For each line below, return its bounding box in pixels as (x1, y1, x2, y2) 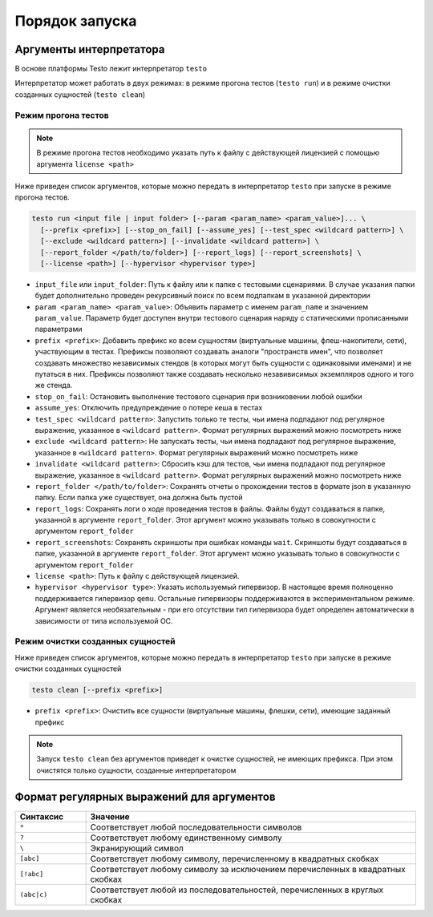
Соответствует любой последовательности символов (90, 822, 302, 833)
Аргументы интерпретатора (14, 42, 165, 56)
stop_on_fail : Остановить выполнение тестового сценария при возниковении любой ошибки (34, 391, 362, 401)
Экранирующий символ (90, 842, 184, 854)
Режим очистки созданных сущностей (14, 636, 176, 647)
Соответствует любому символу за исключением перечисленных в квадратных (90, 863, 407, 875)
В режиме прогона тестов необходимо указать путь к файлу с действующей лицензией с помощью (36, 148, 380, 158)
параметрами (34, 325, 83, 334)
